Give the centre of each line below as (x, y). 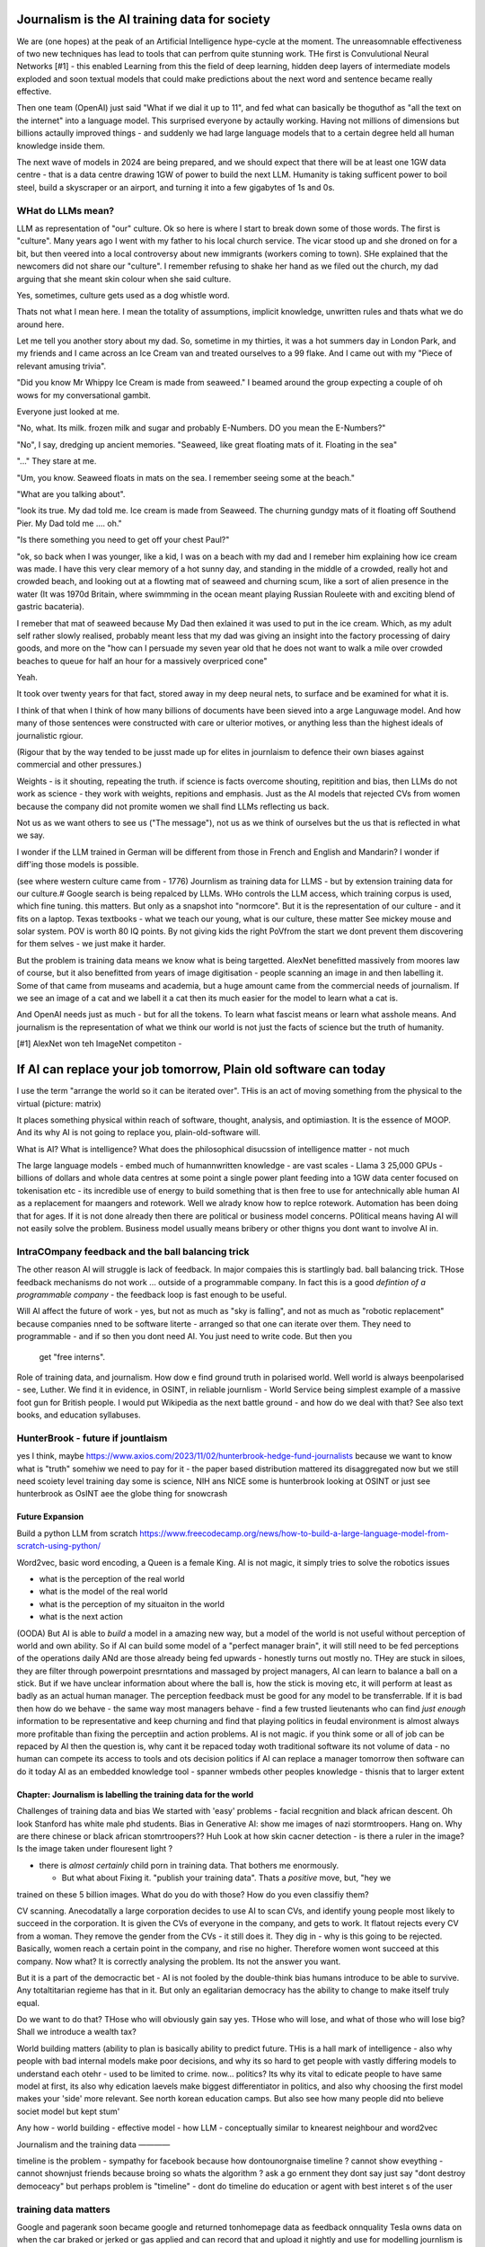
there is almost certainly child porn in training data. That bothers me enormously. (189, 1865)
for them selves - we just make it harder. (91, 944)
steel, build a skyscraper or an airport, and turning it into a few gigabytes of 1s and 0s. (176, 187)
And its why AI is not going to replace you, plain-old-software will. (138, 1132)
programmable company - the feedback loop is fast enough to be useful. (152, 1294)
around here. (40, 324)
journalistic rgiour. (50, 735)
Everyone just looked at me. (68, 412)
